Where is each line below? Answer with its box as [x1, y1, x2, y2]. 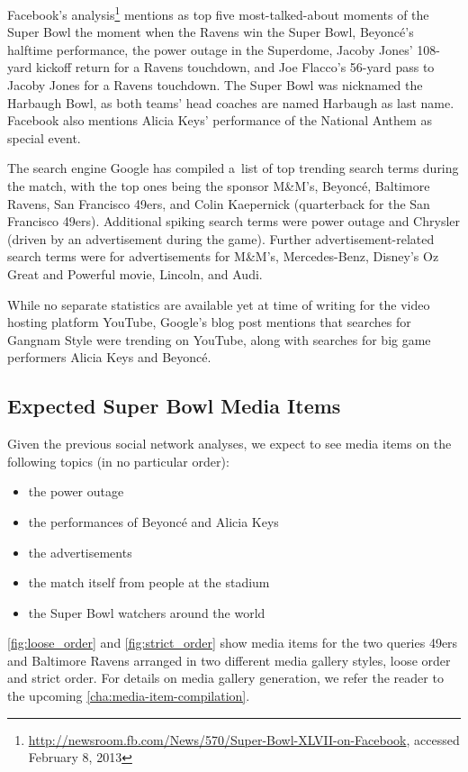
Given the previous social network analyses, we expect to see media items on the [7, 434, 452, 453]
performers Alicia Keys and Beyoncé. [7, 348, 211, 367]
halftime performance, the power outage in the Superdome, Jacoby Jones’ [7, 40, 413, 59]
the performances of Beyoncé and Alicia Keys [28, 512, 279, 531]
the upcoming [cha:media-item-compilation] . [7, 686, 250, 705]
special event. [7, 128, 81, 147]
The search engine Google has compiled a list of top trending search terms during [7, 159, 459, 177]
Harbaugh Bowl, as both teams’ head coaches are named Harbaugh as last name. [7, 93, 454, 112]
